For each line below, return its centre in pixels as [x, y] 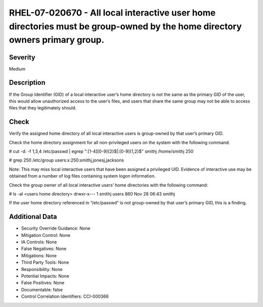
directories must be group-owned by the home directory [125, 26]
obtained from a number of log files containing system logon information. [82, 176]
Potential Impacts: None [45, 276]
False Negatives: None [44, 249]
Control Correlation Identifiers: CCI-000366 [65, 296]
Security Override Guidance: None [56, 228]
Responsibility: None [42, 269]
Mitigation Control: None [46, 235]
